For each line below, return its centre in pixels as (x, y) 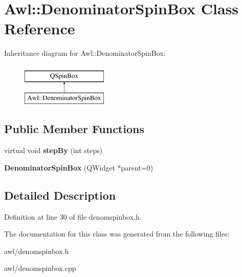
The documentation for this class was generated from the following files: (117, 234)
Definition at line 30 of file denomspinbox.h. (73, 216)
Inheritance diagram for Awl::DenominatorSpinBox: (85, 53)
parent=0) (137, 167)
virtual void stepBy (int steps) (53, 150)
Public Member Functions (74, 129)
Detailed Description (60, 195)
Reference (40, 28)
